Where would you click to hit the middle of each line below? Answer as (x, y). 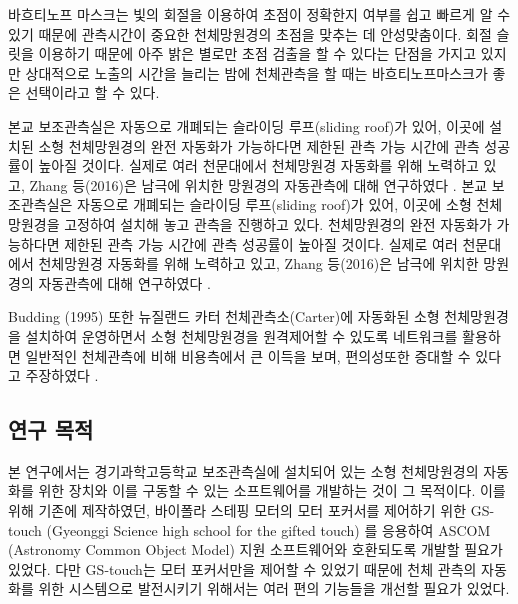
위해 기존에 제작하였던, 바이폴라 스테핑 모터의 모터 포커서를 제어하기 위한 (237, 510)
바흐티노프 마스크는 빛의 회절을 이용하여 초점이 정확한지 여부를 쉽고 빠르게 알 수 (259, 14)
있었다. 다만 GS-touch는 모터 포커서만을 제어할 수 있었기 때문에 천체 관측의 (242, 568)
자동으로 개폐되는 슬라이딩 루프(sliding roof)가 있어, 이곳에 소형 (274, 204)
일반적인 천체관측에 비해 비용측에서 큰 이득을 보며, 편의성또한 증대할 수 (248, 355)
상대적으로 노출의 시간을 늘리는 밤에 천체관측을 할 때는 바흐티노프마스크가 (256, 72)
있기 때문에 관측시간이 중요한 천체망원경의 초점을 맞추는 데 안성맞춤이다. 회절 (250, 33)
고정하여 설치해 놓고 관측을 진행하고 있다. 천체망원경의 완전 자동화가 (278, 223)
